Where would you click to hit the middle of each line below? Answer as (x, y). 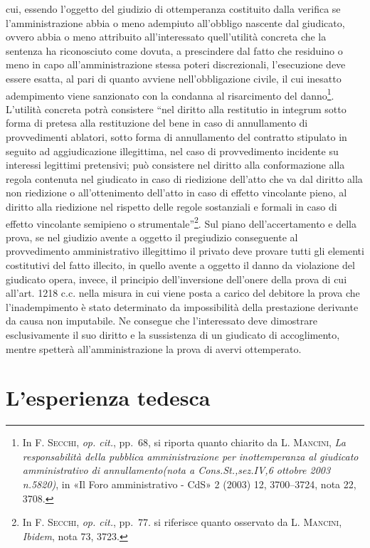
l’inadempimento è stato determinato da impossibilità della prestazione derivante (182, 306)
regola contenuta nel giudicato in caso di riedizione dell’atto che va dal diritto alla (184, 178)
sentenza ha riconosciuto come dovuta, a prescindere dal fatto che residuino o (174, 50)
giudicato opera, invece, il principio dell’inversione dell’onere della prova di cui (176, 279)
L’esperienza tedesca (108, 397)
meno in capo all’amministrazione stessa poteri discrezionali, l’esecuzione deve (176, 64)
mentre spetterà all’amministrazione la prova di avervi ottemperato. (154, 348)
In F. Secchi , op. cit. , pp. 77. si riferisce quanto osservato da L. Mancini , (182, 522)
